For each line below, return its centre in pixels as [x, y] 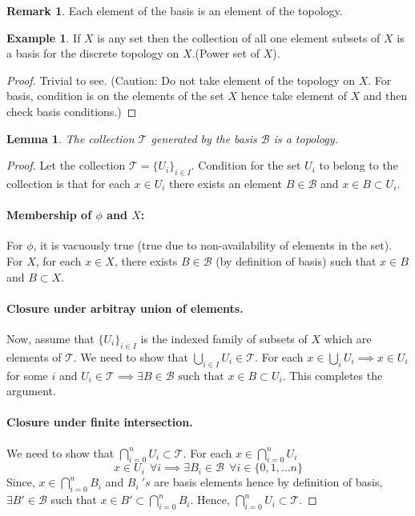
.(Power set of [226, 53]
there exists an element [226, 183]
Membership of [49, 215]
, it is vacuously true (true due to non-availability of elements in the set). [213, 245]
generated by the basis [204, 138]
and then [385, 96]
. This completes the [332, 375]
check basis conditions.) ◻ [72, 111]
